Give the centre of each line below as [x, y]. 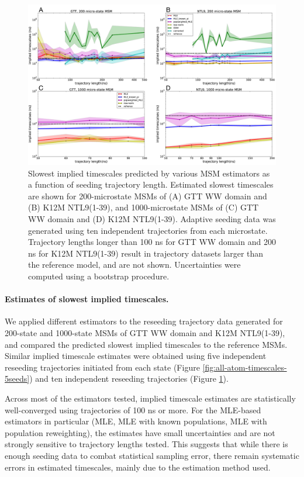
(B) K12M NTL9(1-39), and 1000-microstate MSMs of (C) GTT [144, 207]
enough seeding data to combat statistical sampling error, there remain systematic [152, 455]
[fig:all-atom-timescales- [245, 367]
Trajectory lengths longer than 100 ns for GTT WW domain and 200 [152, 242]
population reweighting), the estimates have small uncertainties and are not [140, 432]
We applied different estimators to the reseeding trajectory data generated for [144, 321]
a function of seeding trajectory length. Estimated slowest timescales [151, 184]
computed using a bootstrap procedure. [99, 276]
